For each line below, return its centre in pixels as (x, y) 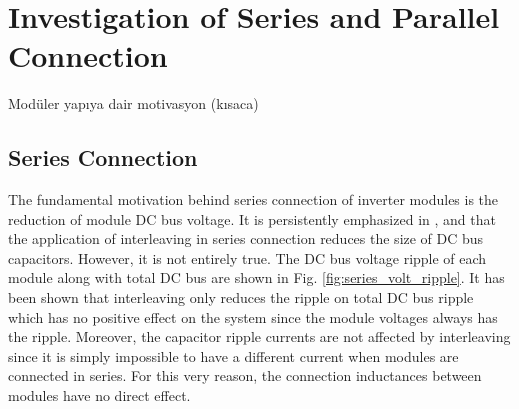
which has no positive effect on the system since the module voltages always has (253, 316)
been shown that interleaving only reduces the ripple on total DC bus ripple (241, 297)
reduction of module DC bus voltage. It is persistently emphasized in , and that (252, 218)
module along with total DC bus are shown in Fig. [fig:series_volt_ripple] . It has (256, 277)
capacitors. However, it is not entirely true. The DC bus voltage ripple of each (247, 257)
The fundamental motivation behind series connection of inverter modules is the (253, 199)
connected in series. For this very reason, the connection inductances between (245, 375)
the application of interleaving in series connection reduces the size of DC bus (246, 238)
